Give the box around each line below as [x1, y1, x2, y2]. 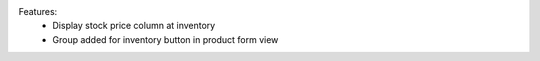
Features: [18, 6, 58, 17]
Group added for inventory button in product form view [52, 33, 279, 45]
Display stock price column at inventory [52, 20, 216, 32]
